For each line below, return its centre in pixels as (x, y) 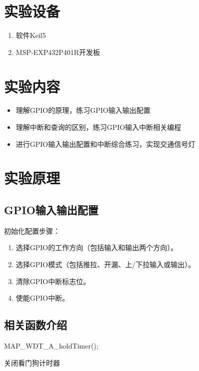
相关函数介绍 (35, 325)
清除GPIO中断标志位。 (53, 281)
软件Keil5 (31, 35)
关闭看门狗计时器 (32, 362)
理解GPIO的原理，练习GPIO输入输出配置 (83, 110)
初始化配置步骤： (32, 230)
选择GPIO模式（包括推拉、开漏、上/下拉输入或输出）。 (105, 264)
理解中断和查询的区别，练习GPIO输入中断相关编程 (98, 127)
